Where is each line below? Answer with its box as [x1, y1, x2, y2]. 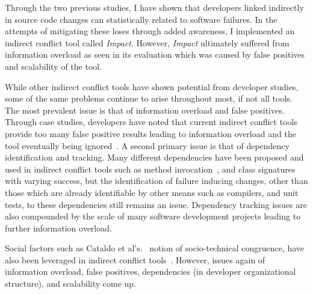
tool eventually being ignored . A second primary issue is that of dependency [5, 139, 290, 152]
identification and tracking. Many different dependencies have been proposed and [5, 151, 304, 164]
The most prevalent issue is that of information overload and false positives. [5, 103, 285, 116]
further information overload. [5, 221, 112, 234]
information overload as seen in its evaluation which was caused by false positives [5, 48, 305, 61]
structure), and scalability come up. [5, 277, 137, 290]
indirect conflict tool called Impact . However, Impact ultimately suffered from [5, 36, 290, 49]
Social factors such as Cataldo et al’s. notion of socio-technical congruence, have [5, 242, 305, 254]
